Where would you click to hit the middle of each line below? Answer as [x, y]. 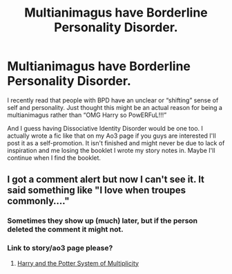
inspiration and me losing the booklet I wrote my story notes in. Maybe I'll [111, 150]
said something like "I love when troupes [97, 191]
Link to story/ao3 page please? [60, 248]
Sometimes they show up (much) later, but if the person [103, 221]
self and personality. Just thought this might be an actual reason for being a [115, 107]
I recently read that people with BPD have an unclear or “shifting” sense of [113, 100]
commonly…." [39, 201]
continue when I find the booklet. [54, 158]
